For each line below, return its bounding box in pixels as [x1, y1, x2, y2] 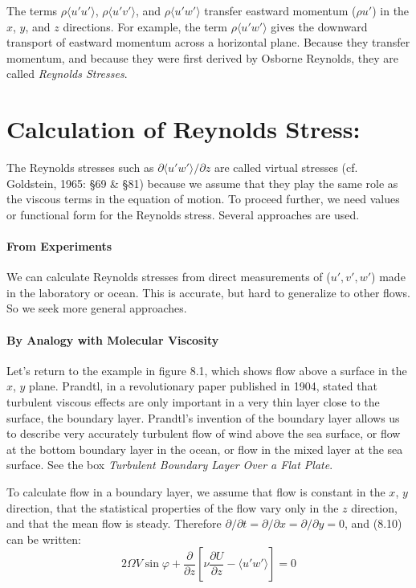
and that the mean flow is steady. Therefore [6, 515, 222, 532]
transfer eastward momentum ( [204, 2, 357, 18]
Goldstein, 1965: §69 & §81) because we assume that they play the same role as [6, 174, 398, 191]
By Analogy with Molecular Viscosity [6, 331, 219, 348]
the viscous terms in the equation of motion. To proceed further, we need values [6, 190, 400, 207]
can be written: [6, 530, 81, 547]
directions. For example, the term [63, 18, 227, 35]
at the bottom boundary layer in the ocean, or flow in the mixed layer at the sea [6, 440, 403, 457]
